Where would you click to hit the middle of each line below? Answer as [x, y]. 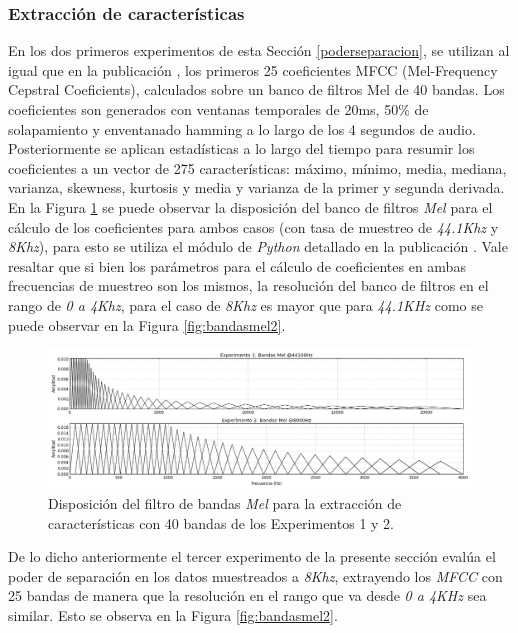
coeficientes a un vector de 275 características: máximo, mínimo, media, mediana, [257, 167]
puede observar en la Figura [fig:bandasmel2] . [147, 324]
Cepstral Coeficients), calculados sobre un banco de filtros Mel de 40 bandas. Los [256, 89]
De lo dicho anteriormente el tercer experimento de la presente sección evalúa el [252, 556]
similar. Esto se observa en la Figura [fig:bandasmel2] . [173, 615]
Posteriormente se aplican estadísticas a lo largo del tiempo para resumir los [241, 148]
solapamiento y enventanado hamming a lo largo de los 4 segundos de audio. [242, 128]
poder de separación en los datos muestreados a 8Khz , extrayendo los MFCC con [255, 575]
